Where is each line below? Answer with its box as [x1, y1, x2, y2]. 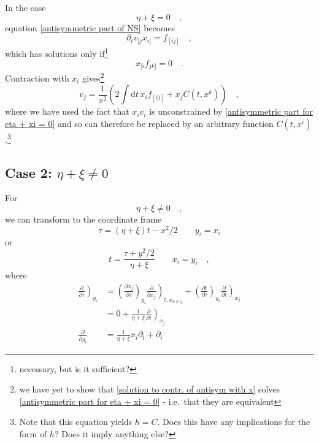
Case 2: [5, 163, 52, 182]
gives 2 [82, 70, 104, 84]
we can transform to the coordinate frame [5, 212, 162, 225]
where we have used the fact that [5, 105, 129, 118]
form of [19, 427, 47, 440]
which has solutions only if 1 [5, 45, 109, 60]
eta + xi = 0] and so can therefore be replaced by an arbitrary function [5, 117, 274, 129]
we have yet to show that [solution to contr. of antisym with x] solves [19, 383, 280, 396]
